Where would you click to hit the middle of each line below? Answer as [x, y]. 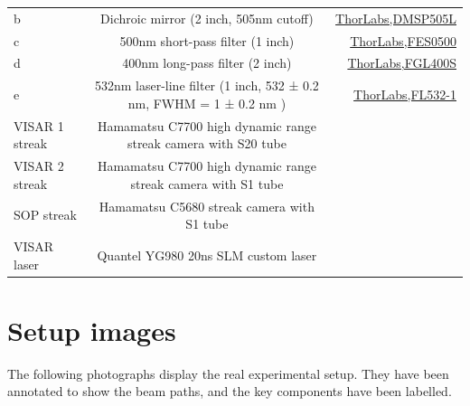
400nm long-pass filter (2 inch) [207, 63]
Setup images [92, 330]
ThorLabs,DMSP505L [396, 18]
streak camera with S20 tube [207, 143]
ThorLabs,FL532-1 [405, 94]
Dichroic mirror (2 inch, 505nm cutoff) [207, 18]
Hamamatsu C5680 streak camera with [207, 206]
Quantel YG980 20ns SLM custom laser [207, 255]
